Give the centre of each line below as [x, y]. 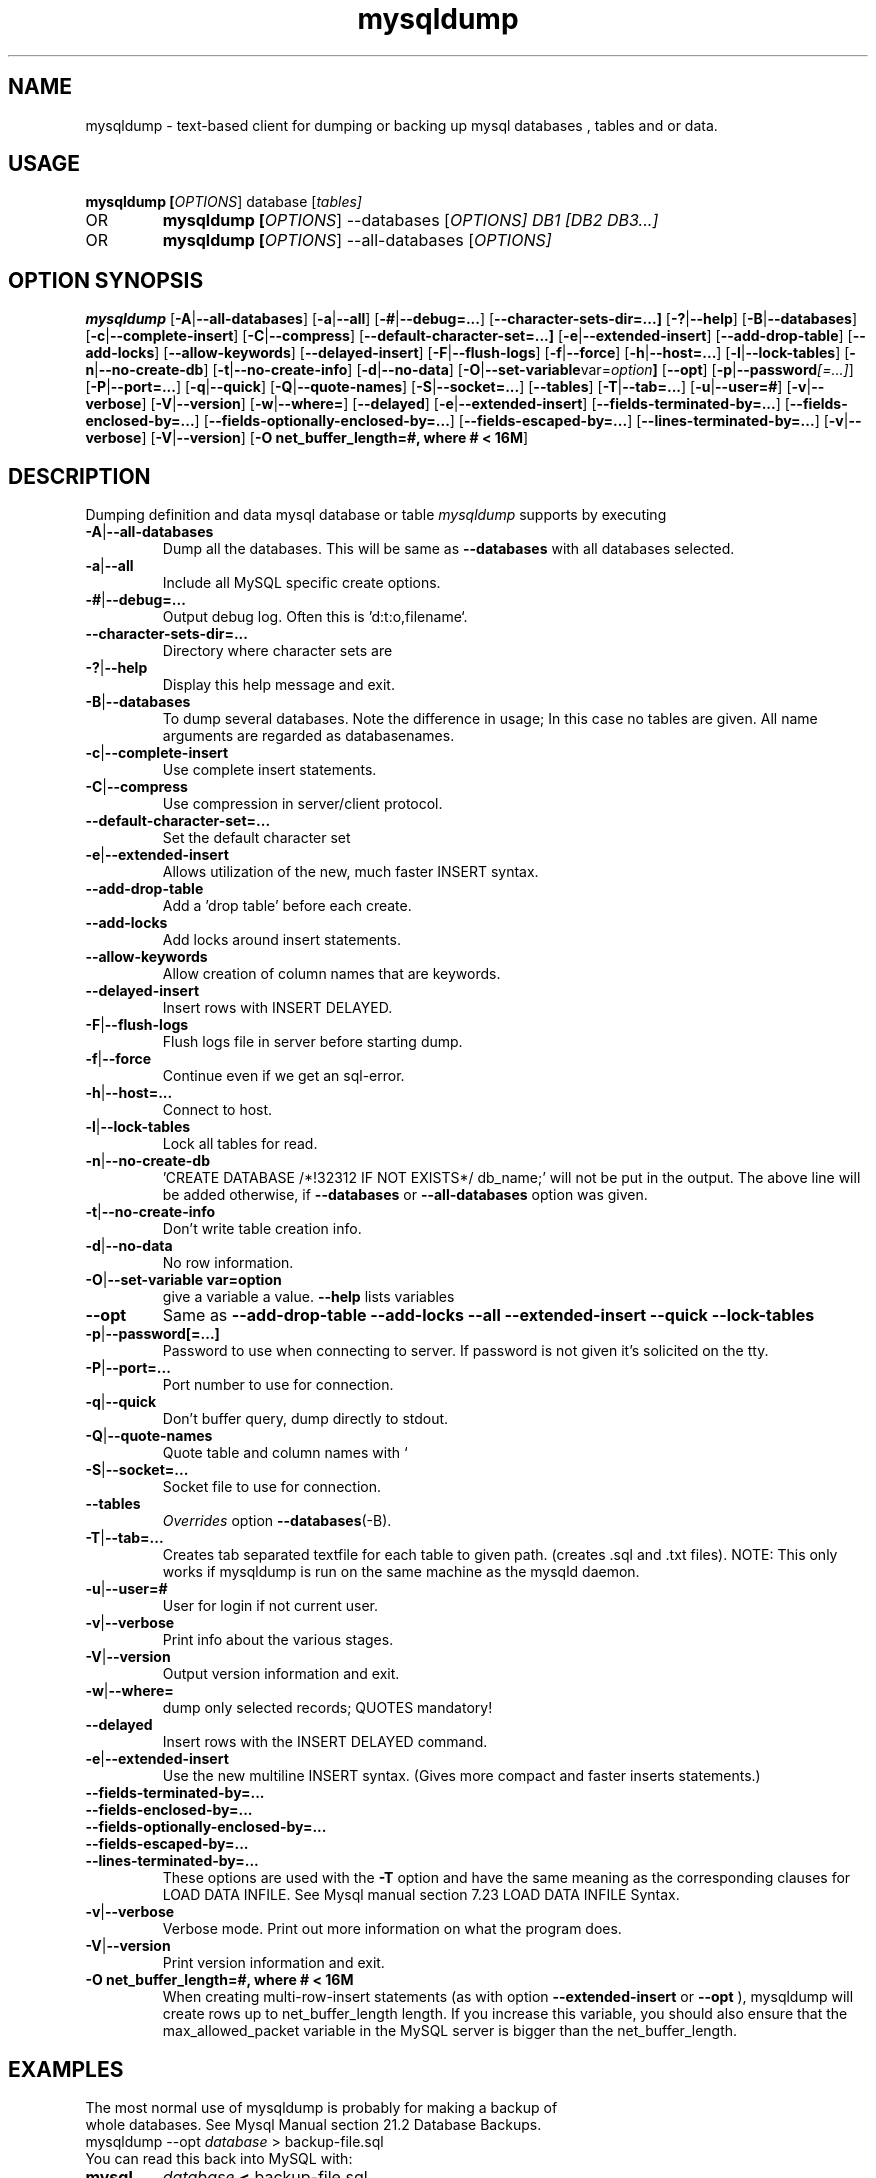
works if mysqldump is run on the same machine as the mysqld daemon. [401, 1572]
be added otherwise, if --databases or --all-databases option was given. [405, 1195]
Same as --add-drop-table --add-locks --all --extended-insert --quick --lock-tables [488, 1315]
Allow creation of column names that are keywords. [331, 974]
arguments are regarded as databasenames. [308, 736]
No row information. [228, 1263]
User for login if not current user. [270, 1606]
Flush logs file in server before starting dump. [312, 1042]
